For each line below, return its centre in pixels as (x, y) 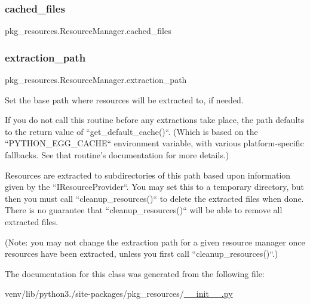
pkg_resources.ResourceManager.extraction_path (96, 80)
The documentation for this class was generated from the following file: (135, 273)
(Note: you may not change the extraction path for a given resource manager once (155, 242)
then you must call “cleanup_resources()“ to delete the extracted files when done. (154, 198)
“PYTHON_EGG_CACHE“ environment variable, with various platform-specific (154, 143)
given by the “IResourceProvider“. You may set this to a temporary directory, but (155, 187)
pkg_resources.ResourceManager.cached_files (88, 31)
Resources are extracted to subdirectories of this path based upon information (148, 175)
